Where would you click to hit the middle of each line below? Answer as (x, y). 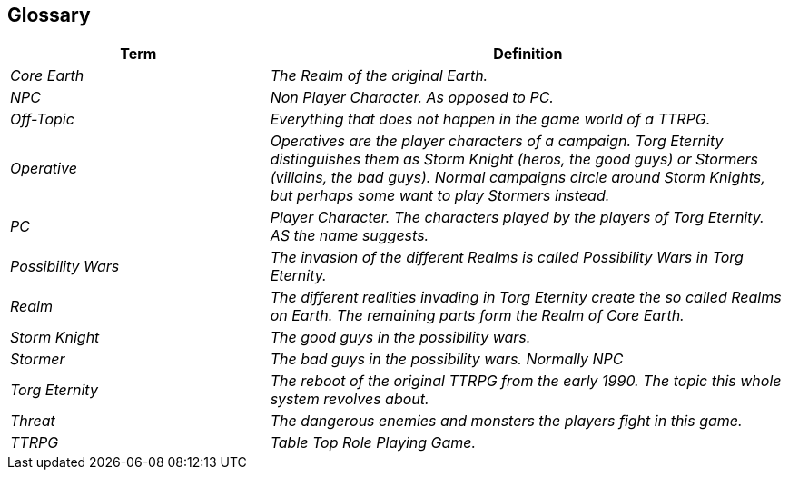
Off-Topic (42, 119)
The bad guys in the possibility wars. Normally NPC (447, 359)
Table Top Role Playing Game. (373, 443)
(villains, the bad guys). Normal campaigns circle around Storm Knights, (518, 178)
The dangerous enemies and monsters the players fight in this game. (506, 421)
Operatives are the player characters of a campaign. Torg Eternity (497, 141)
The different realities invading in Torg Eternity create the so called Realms (526, 298)
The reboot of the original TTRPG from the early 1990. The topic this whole (526, 381)
